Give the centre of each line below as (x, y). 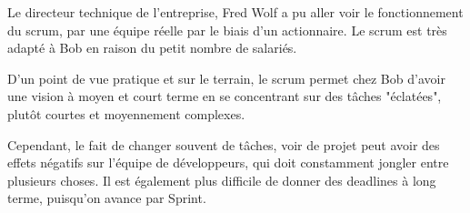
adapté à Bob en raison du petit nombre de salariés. (152, 48)
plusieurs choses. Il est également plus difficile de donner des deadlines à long (222, 180)
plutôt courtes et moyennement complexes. (126, 113)
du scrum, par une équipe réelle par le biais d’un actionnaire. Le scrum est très (227, 30)
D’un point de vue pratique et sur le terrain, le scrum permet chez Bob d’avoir (226, 78)
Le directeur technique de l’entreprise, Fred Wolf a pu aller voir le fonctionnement (235, 12)
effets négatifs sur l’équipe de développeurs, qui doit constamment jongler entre (228, 162)
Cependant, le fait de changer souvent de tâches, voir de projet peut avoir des (224, 144)
